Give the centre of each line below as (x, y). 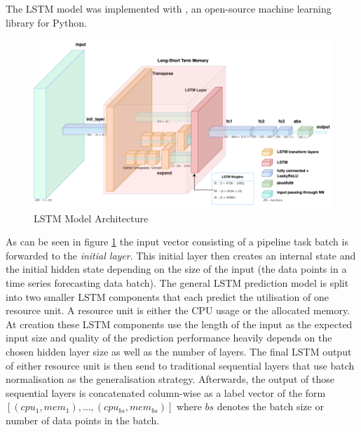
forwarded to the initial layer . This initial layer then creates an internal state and (181, 255)
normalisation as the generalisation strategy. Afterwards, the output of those (170, 379)
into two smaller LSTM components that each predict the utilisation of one (167, 296)
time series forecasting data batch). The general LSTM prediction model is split (177, 283)
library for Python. (46, 22)
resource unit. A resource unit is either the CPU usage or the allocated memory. (178, 310)
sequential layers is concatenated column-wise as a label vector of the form (166, 392)
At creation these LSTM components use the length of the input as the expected (179, 324)
